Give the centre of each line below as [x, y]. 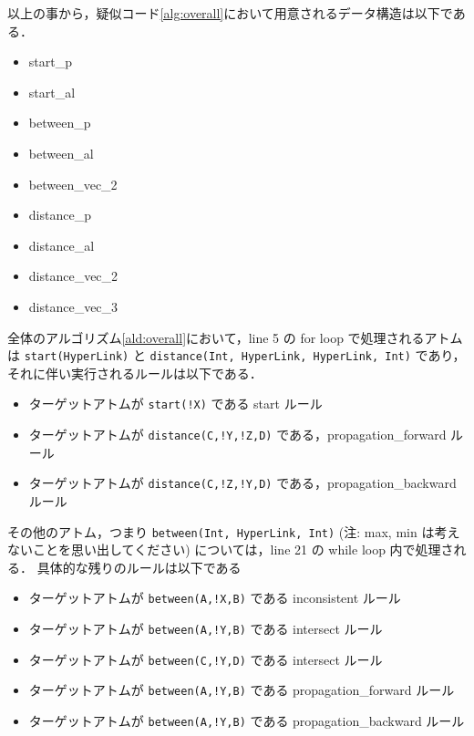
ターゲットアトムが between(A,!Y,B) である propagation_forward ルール [242, 690]
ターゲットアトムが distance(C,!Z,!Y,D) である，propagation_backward [242, 483]
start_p [50, 62]
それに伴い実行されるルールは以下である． [135, 373]
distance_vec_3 [73, 306]
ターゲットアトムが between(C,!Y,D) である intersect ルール [206, 659]
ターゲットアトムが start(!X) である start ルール [175, 404]
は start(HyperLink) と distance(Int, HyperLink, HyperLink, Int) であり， [237, 355]
